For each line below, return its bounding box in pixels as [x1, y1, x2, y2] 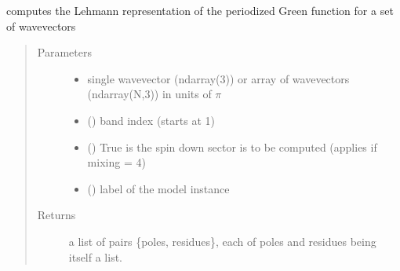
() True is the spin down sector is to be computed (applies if [87, 138, 377, 155]
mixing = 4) [87, 154, 146, 170]
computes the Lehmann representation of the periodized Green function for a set [6, 2, 394, 18]
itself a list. [68, 248, 123, 265]
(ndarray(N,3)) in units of [87, 86, 212, 102]
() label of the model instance [87, 180, 230, 196]
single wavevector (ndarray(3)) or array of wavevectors [87, 70, 350, 86]
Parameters [37, 44, 92, 60]
